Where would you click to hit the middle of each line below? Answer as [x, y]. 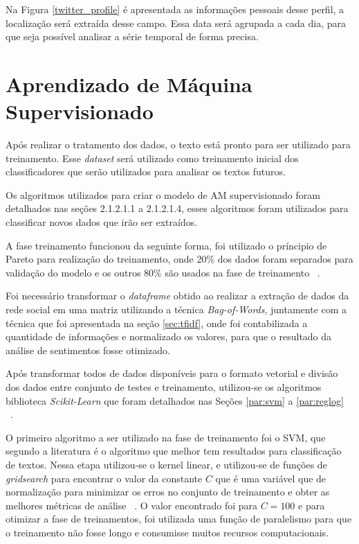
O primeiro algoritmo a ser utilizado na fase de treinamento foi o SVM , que [166, 437]
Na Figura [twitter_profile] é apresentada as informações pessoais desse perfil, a [175, 9]
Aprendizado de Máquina [129, 84]
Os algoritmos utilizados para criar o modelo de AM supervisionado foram [163, 194]
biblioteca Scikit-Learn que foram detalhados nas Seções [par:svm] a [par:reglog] [175, 400]
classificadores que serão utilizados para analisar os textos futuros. [146, 172]
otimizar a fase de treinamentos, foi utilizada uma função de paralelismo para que [179, 519]
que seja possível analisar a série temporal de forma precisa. [132, 36]
